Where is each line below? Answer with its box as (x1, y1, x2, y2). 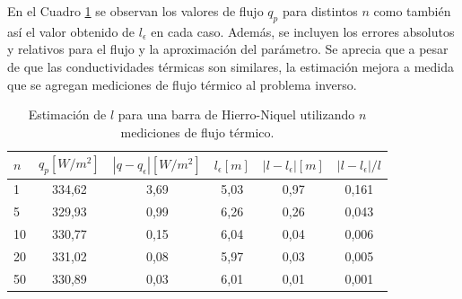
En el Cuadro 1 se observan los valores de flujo (7, 2, 264, 20)
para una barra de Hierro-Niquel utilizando (118, 105, 355, 124)
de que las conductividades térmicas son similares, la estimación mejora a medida (7, 57, 454, 75)
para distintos (282, 2, 358, 20)
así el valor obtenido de (7, 22, 135, 40)
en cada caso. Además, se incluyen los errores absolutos (151, 22, 455, 40)
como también (373, 2, 451, 20)
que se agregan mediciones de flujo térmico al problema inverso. (7, 75, 357, 93)
